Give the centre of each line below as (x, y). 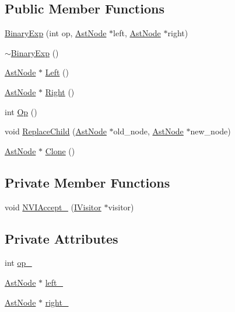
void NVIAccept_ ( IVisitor (53, 207)
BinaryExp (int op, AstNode (56, 33)
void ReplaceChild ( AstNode (56, 131)
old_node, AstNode (148, 131)
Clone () (60, 150)
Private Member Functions (87, 182)
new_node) (211, 131)
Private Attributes (62, 238)
